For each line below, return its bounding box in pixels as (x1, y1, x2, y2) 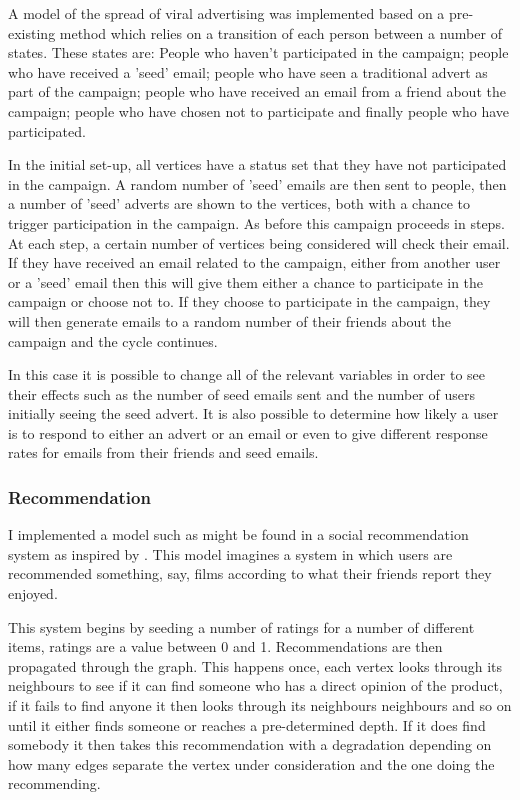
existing (8, 22, 56, 43)
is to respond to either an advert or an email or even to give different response (8, 422, 488, 443)
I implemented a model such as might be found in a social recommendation (8, 524, 469, 545)
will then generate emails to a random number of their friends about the (8, 310, 451, 331)
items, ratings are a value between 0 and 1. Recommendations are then (8, 636, 443, 657)
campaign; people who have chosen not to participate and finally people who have (8, 100, 510, 121)
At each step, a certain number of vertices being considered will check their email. (8, 232, 510, 253)
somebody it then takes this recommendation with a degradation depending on (8, 734, 492, 755)
